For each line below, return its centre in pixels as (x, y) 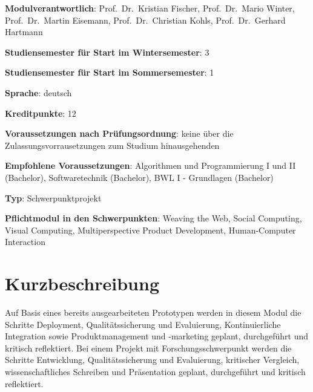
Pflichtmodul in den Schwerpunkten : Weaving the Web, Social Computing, (153, 218)
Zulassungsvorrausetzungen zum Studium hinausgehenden (112, 145)
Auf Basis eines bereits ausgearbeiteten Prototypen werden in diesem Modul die (153, 312)
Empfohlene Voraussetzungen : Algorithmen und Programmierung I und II (150, 165)
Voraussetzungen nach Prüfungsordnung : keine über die (119, 133)
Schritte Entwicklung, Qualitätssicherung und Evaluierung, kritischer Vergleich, (152, 360)
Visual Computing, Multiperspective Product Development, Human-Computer (150, 230)
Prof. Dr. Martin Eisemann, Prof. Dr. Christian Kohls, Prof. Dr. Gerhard (145, 20)
